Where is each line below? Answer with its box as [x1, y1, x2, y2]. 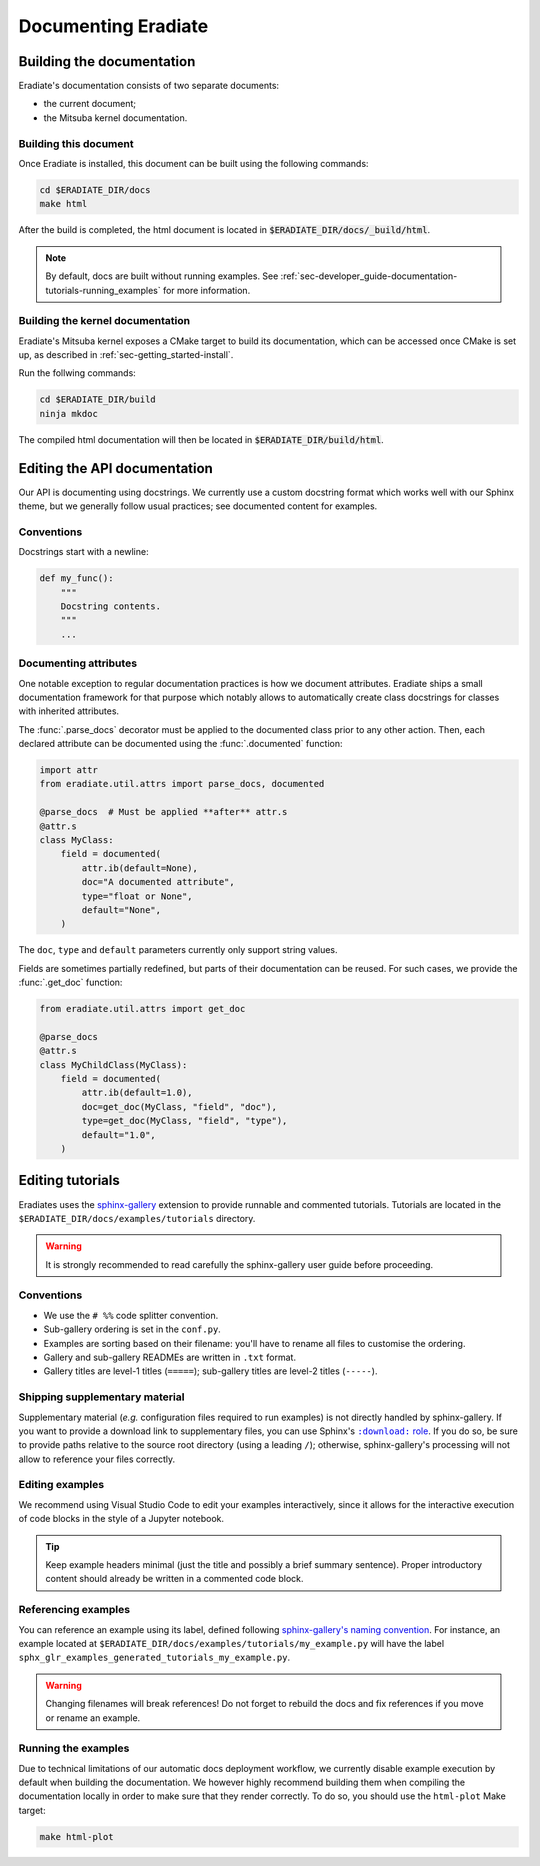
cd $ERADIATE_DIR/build [39, 394, 157, 405]
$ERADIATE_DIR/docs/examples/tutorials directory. [18, 1212, 256, 1224]
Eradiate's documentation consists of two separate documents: [18, 80, 280, 92]
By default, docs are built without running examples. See [45, 270, 279, 282]
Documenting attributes [18, 656, 138, 670]
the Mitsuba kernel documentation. [43, 111, 188, 124]
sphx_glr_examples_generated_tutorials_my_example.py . [18, 1651, 290, 1664]
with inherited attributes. [18, 705, 120, 717]
